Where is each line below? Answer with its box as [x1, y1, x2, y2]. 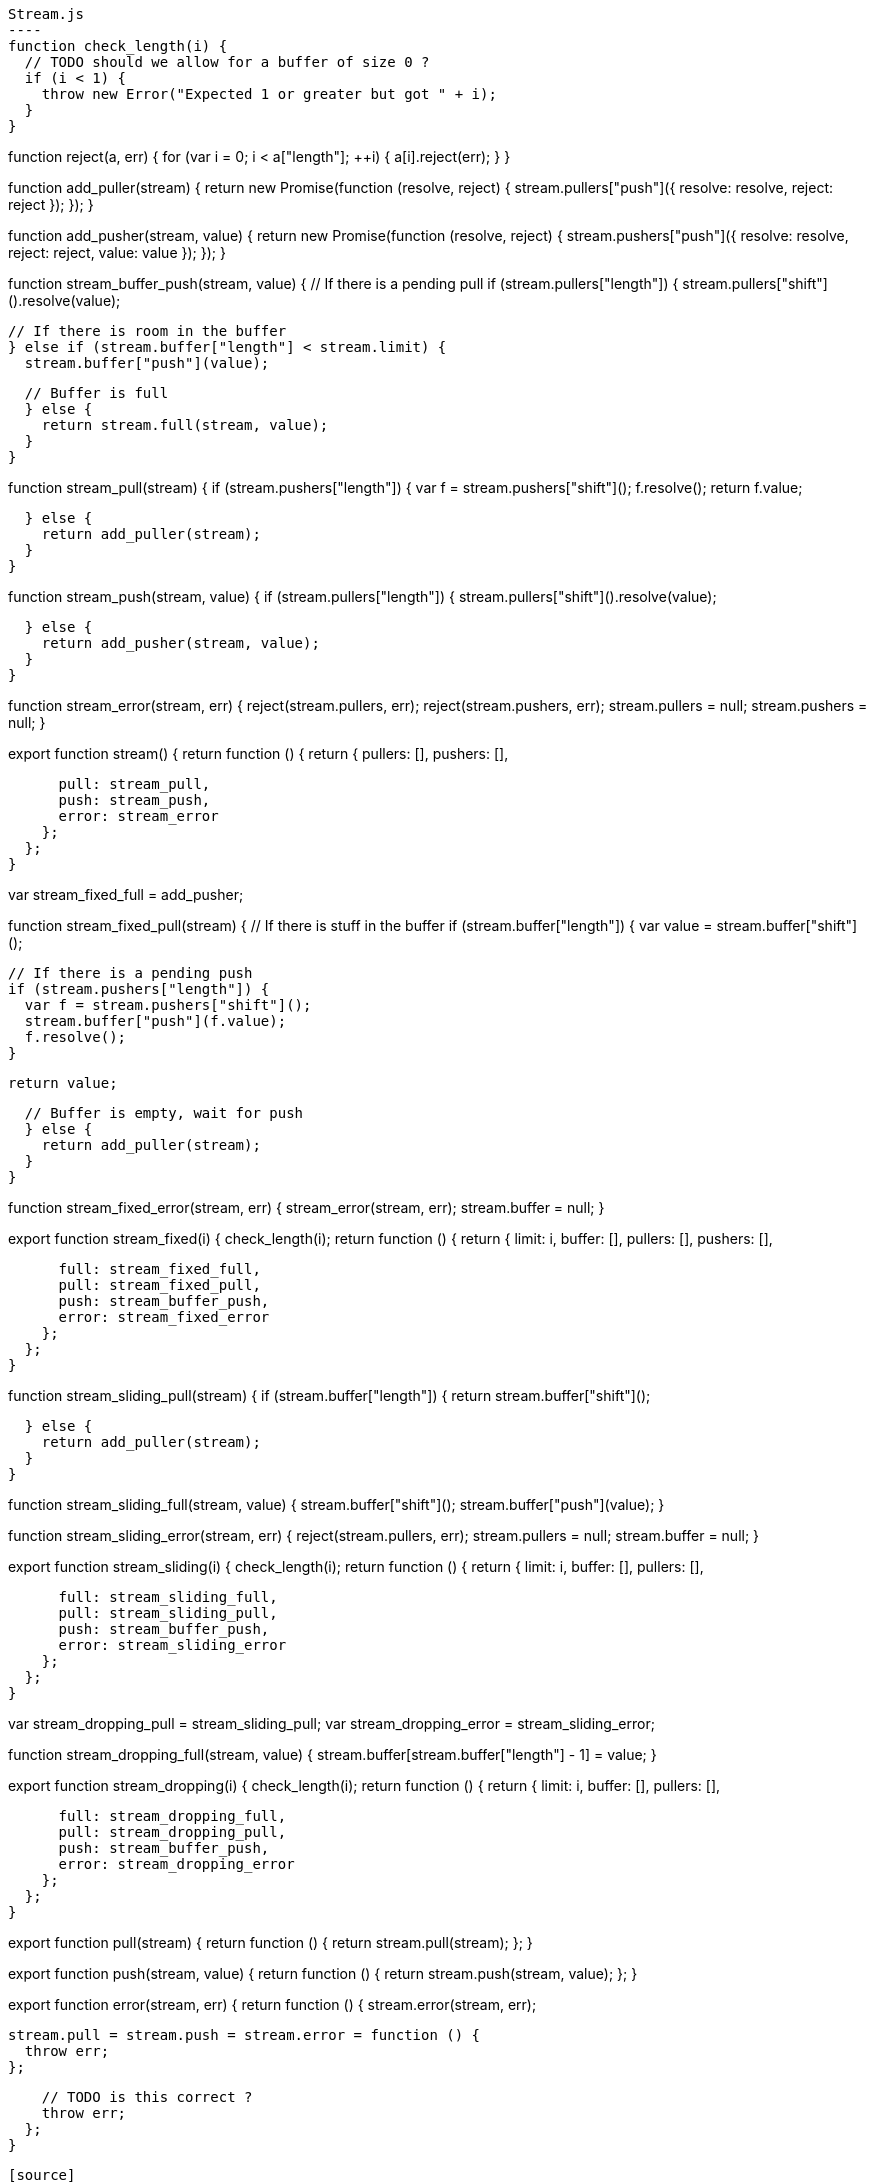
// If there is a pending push [8, 965, 253, 981]
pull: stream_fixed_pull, [58, 1277, 261, 1293]
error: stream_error [58, 808, 219, 824]
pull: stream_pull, [58, 776, 211, 792]
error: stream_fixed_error [58, 1309, 270, 1325]
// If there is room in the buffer [8, 323, 287, 339]
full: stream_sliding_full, [58, 1589, 278, 1605]
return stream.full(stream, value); [41, 417, 329, 433]
